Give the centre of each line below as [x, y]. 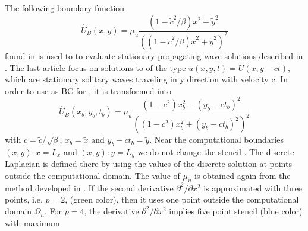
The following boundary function [65, 8]
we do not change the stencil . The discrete [216, 152]
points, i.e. [24, 199]
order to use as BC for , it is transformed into [88, 90]
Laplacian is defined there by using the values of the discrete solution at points [148, 164]
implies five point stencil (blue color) [236, 211]
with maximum [32, 222]
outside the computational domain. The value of [92, 176]
